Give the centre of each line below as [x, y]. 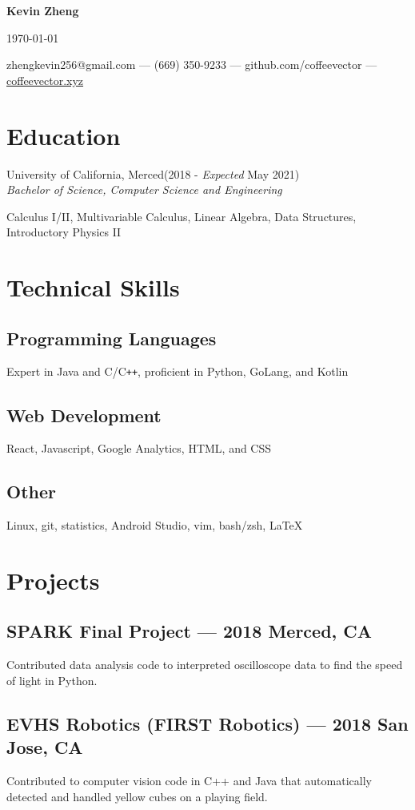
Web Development [84, 415]
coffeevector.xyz [45, 80]
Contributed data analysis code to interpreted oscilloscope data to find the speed [205, 665]
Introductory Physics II [64, 232]
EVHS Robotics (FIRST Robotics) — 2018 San [207, 723]
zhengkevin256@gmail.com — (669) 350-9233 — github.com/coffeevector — [192, 64]
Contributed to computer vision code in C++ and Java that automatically [189, 781]
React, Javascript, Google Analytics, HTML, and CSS [139, 448]
